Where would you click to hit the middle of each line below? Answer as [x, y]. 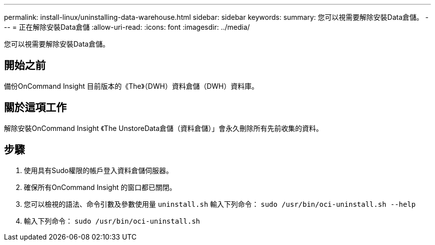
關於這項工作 [35, 108]
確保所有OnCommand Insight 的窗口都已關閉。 [100, 187]
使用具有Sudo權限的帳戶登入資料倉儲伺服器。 [99, 170]
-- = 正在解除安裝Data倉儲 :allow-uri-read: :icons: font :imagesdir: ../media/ [127, 27]
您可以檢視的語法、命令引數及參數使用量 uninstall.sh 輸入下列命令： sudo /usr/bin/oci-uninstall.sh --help [220, 204]
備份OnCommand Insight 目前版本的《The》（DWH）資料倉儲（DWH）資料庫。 [131, 86]
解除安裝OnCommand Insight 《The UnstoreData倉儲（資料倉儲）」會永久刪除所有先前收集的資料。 [164, 128]
